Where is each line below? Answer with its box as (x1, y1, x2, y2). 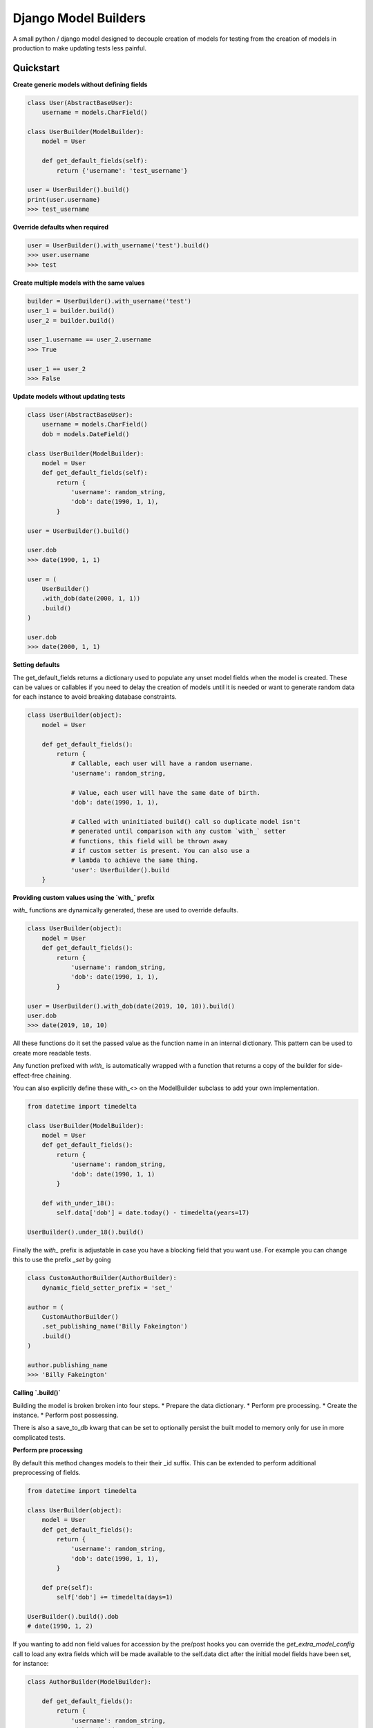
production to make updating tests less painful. (12, 44, 146, 52)
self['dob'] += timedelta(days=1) (56, 1593, 173, 1602)
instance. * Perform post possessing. (12, 1411, 119, 1419)
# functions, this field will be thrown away (70, 837, 228, 845)
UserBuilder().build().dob (27, 1613, 119, 1621)
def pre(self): (41, 1584, 93, 1591)
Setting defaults (12, 661, 60, 669)
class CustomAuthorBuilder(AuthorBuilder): (27, 1274, 178, 1282)
